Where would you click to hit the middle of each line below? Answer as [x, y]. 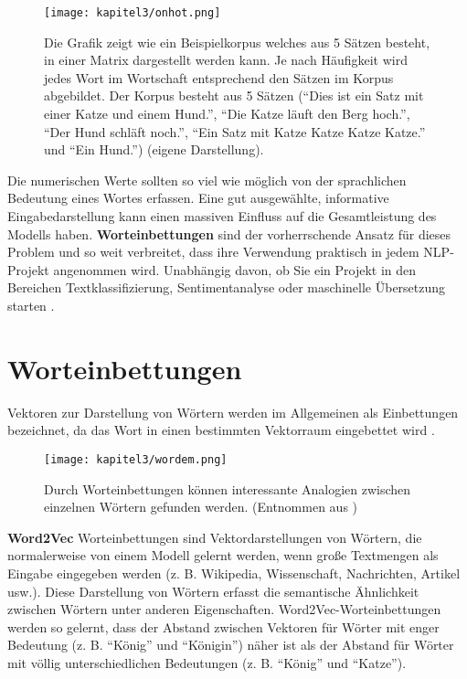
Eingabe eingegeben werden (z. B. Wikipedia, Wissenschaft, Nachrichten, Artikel [234, 573]
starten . [31, 305]
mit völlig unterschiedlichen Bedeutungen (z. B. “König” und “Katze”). [207, 662]
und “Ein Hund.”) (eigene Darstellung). [154, 149]
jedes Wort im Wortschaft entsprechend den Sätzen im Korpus [219, 77]
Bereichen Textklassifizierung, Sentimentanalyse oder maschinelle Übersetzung [227, 287]
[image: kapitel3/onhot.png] [133, 13]
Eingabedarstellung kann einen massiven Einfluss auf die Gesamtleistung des [222, 216]
